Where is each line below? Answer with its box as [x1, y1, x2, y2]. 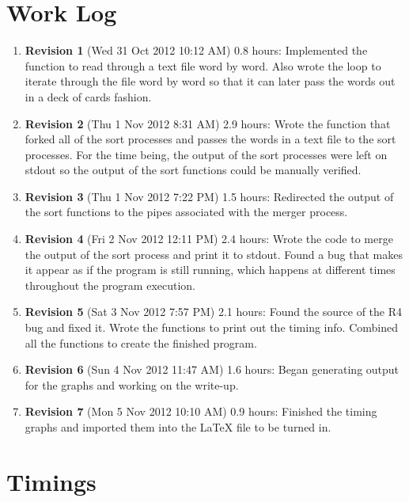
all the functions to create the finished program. [25, 334, 257, 351]
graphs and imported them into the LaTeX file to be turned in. [25, 419, 331, 435]
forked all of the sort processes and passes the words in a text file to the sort [25, 131, 396, 147]
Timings [6, 465, 97, 497]
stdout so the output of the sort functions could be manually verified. [25, 162, 362, 178]
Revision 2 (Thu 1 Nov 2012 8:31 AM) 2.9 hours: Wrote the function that [25, 115, 391, 131]
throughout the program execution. [25, 276, 196, 293]
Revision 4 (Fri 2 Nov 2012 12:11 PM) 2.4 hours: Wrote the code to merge [25, 230, 393, 247]
